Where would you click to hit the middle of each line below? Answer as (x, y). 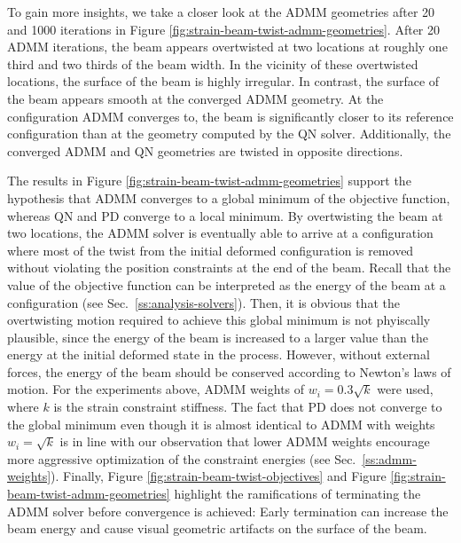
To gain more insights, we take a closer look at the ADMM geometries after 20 (221, 12)
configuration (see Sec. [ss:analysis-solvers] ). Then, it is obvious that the (203, 302)
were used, (405, 389)
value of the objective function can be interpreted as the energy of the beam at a (227, 284)
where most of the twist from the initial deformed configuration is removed (211, 250)
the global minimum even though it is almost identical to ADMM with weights (221, 424)
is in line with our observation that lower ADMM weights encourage (245, 441)
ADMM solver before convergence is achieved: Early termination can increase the (228, 511)
